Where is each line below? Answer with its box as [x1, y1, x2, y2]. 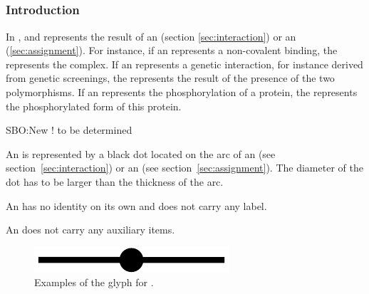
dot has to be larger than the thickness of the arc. [6, 174, 224, 189]
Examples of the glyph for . [34, 275, 154, 290]
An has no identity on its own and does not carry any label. [6, 198, 267, 213]
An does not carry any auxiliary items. [6, 222, 175, 237]
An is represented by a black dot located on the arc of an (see [6, 146, 276, 161]
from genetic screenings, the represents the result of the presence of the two [6, 70, 335, 85]
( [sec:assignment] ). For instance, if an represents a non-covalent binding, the [6, 43, 338, 58]
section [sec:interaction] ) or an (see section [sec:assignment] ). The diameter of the [6, 160, 363, 175]
